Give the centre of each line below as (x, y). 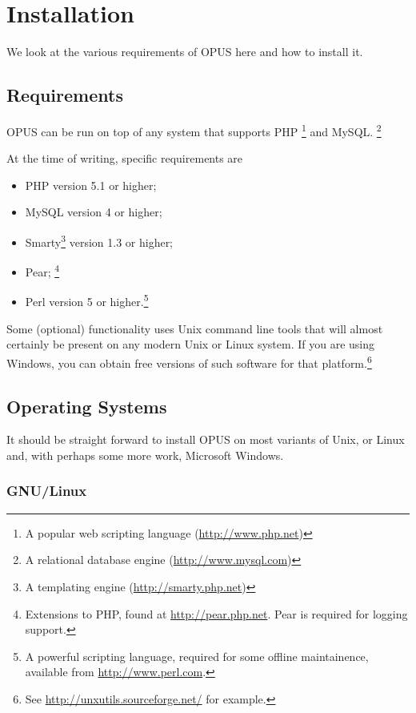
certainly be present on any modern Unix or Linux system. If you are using (190, 344)
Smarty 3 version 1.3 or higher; (99, 240)
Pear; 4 (42, 270)
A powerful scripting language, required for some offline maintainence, (197, 656)
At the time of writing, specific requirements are (125, 158)
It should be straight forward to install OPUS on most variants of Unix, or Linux (206, 439)
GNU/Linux (47, 491)
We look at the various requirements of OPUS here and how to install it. (185, 52)
